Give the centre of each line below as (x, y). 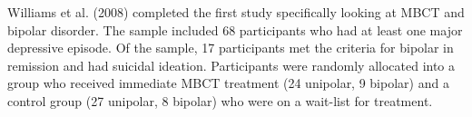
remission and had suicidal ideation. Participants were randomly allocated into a (231, 65)
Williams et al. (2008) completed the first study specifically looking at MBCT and (236, 12)
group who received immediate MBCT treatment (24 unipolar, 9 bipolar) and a (228, 83)
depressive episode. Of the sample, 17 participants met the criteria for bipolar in (231, 48)
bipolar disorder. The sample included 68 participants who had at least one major (235, 29)
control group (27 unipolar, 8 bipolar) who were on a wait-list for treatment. (220, 100)
